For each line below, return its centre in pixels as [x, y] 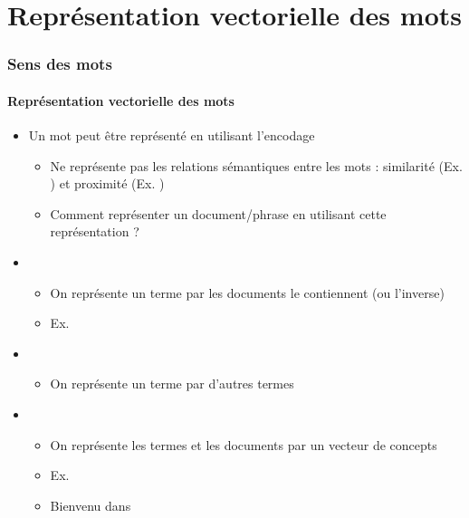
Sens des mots [60, 64]
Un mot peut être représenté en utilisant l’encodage [172, 135]
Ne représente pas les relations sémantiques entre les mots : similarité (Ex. [256, 165]
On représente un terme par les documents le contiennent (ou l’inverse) [247, 292]
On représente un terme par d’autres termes [172, 384]
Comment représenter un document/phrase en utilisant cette [218, 213]
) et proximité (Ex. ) [107, 183]
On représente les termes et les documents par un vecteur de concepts [244, 444]
